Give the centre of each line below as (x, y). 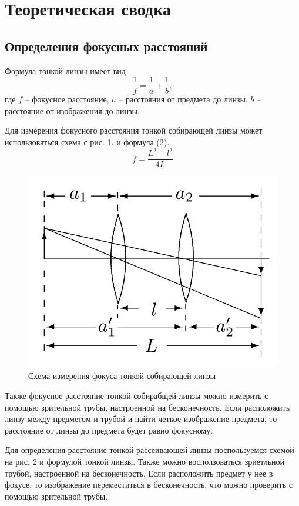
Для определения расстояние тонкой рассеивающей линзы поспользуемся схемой (149, 450)
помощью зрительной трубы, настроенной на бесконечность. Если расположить (147, 407)
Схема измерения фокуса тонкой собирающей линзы (122, 376)
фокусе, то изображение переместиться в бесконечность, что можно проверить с (149, 485)
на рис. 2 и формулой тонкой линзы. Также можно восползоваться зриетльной (145, 462)
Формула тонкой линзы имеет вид (65, 70)
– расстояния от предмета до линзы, (183, 99)
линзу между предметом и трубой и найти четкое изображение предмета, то (141, 419)
